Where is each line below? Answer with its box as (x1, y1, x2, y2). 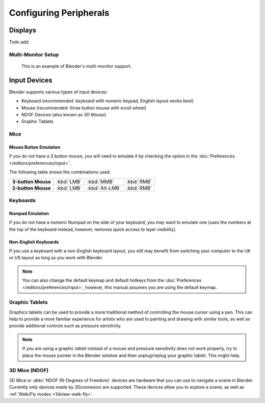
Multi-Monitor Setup (9, 51, 59, 58)
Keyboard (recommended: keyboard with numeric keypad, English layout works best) (21, 98, 194, 104)
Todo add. (9, 39, 30, 45)
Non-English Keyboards (9, 239, 59, 245)
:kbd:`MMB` (87, 178, 114, 185)
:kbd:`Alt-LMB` (87, 185, 121, 191)
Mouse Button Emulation (9, 144, 61, 150)
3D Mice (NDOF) (9, 367, 49, 374)
